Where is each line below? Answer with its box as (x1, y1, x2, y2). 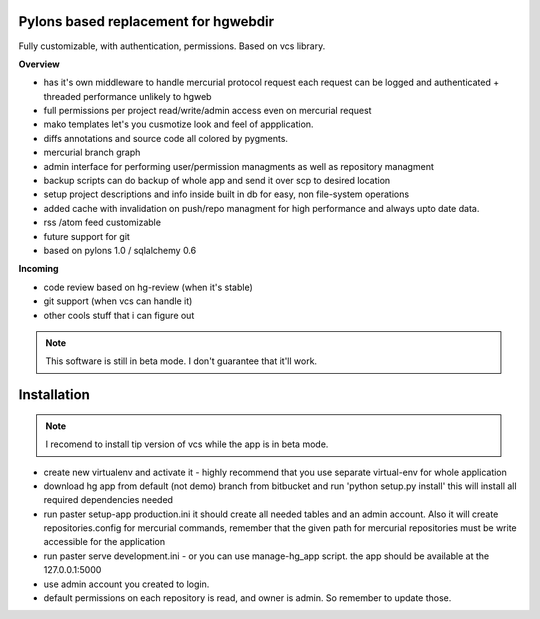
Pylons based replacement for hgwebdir (18, 13, 275, 30)
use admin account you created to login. (43, 578, 210, 590)
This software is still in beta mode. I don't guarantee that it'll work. (45, 355, 318, 367)
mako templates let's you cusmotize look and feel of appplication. (43, 118, 314, 130)
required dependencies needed (43, 494, 174, 506)
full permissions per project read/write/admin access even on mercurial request (43, 105, 372, 117)
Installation (18, 386, 90, 404)
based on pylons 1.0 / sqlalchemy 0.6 (43, 244, 197, 256)
